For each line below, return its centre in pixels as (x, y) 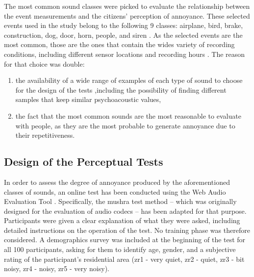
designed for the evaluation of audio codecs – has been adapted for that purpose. (125, 211)
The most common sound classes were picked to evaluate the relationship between (127, 6)
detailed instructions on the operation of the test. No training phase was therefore (127, 230)
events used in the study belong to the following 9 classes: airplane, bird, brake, (124, 25)
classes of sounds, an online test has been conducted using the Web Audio (115, 191)
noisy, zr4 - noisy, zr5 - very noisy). (57, 268)
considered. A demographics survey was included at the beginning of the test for (125, 239)
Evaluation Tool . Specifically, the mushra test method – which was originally (120, 201)
